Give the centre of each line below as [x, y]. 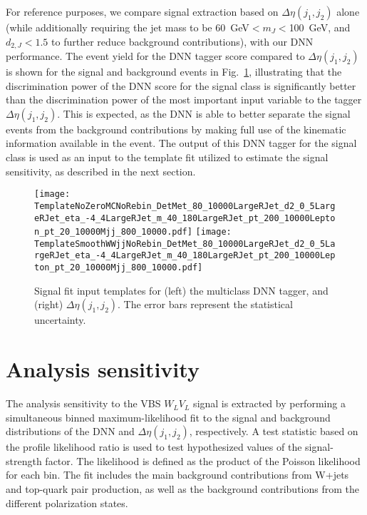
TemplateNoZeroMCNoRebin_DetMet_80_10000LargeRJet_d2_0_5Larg [185, 206]
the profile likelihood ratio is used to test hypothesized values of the [154, 447]
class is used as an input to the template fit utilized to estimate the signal [167, 157]
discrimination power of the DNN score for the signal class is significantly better [181, 85]
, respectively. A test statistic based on [274, 431]
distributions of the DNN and [70, 431]
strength [24, 460]
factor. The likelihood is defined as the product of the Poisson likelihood [203, 460]
